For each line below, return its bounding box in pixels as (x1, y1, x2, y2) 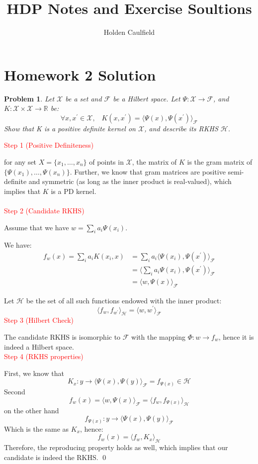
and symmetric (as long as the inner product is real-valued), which (28, 176, 232, 186)
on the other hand (4, 405, 59, 415)
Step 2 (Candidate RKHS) (4, 205, 85, 215)
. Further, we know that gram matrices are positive (70, 166, 226, 177)
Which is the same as (4, 423, 69, 434)
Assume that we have (4, 222, 69, 232)
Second (4, 386, 25, 397)
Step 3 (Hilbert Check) (4, 315, 74, 325)
